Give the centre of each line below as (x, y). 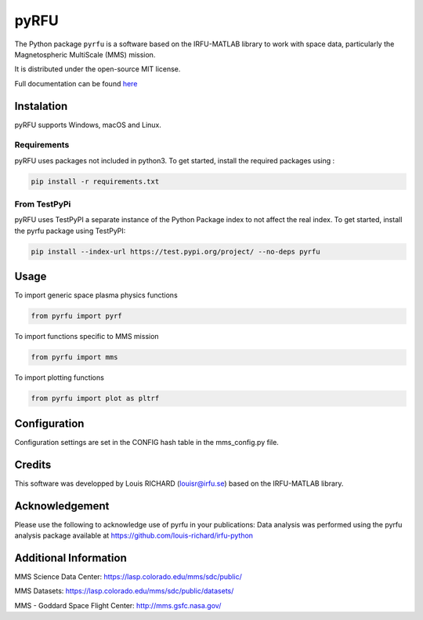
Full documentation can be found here (76, 83)
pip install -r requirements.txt (95, 181)
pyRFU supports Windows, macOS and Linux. (88, 125)
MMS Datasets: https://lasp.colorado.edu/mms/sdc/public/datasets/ (124, 591)
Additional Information (70, 558)
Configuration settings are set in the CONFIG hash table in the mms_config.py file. (147, 442)
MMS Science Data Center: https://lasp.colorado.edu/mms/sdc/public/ (128, 576)
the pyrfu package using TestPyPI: (70, 231)
